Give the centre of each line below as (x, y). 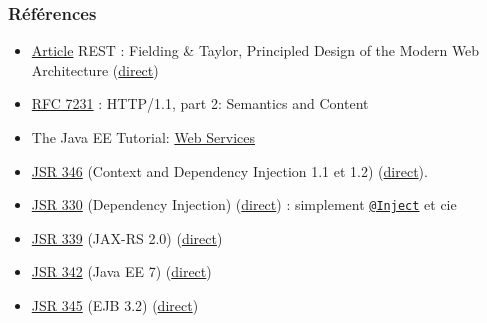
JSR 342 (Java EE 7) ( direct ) (121, 271)
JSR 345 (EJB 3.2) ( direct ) (115, 305)
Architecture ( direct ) (95, 69)
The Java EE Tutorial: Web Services (143, 137)
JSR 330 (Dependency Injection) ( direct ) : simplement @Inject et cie (244, 204)
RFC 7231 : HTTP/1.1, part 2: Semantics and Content (200, 103)
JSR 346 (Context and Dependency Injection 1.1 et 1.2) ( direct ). (229, 170)
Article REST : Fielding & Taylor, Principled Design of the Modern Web (255, 50)
